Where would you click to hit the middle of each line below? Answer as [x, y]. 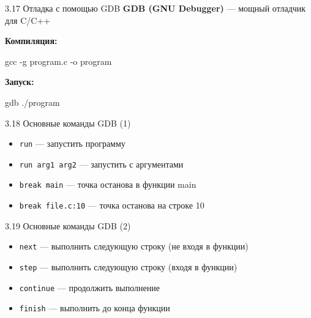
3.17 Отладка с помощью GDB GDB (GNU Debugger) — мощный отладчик [155, 8]
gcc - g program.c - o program [58, 61]
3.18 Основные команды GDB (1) [68, 123]
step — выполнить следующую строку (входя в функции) [128, 267]
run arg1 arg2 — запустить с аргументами [101, 164]
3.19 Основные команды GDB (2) [68, 225]
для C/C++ [28, 20]
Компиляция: [31, 41]
